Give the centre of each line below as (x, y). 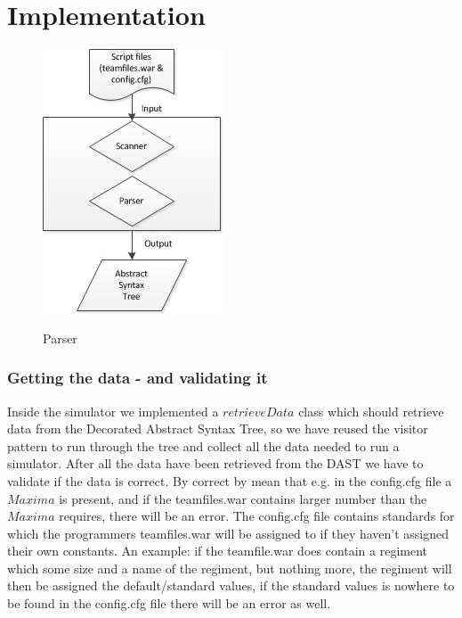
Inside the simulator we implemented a (113, 411)
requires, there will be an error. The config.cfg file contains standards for (257, 516)
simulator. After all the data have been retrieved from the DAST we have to (215, 463)
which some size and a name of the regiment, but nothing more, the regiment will (230, 568)
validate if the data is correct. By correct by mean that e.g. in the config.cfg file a (230, 480)
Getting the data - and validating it (138, 378)
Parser (60, 338)
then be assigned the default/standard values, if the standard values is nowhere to (231, 585)
